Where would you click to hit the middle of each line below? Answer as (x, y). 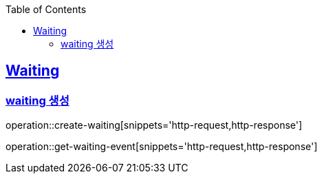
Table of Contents (46, 9)
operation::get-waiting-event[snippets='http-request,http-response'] (162, 147)
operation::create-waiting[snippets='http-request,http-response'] (154, 125)
